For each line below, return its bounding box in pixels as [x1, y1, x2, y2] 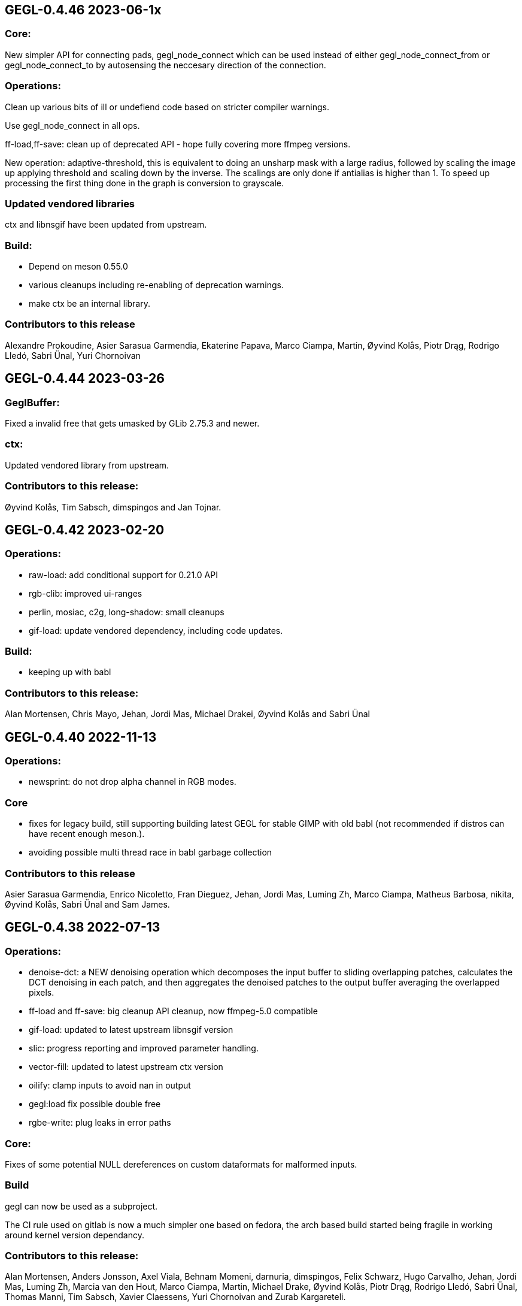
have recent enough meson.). [29, 829, 145, 839]
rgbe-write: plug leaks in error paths [29, 1117, 171, 1128]
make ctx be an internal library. [29, 298, 150, 309]
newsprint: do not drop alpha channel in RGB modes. [29, 776, 236, 787]
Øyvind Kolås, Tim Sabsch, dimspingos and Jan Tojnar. [5, 501, 221, 512]
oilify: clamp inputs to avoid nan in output [29, 1080, 191, 1091]
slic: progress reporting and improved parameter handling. [29, 1043, 259, 1054]
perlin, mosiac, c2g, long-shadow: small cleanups [29, 606, 224, 617]
